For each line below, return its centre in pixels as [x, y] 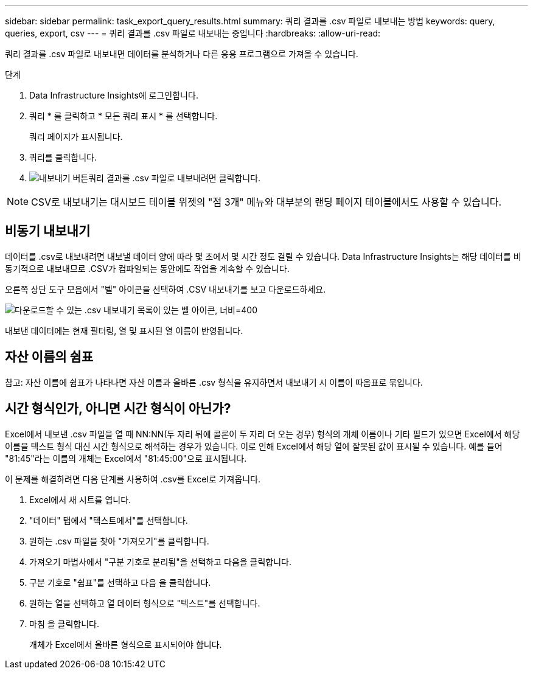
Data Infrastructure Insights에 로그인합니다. [114, 95]
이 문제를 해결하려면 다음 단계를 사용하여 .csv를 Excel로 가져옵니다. [133, 479]
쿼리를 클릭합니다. [63, 157]
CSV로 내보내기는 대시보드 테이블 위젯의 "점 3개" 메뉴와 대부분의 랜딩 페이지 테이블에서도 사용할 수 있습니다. [266, 202]
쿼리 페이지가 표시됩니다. [76, 137]
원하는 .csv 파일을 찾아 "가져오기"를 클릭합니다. [119, 541]
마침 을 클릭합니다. [64, 624]
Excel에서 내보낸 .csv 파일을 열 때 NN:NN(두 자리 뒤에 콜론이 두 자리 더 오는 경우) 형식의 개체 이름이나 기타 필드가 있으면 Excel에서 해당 [263, 434]
